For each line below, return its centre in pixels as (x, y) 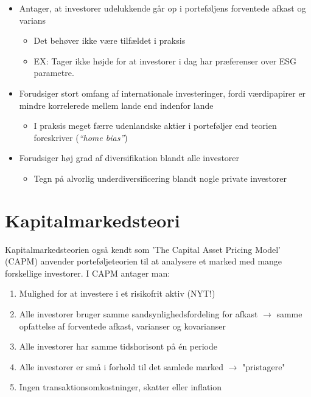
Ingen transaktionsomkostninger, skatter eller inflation (121, 387)
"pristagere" (264, 366)
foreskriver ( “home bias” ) (81, 137)
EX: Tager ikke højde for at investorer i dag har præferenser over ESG (165, 60)
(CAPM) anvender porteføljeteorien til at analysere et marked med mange (144, 261)
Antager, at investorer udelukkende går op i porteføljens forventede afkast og (162, 8)
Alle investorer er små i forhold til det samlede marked (121, 366)
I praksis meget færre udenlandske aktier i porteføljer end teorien (155, 126)
